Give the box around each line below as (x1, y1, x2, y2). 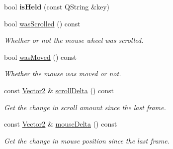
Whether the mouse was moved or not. (4, 68, 121, 79)
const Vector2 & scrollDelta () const (4, 85, 114, 95)
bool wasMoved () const (4, 51, 77, 62)
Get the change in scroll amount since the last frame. (4, 102, 166, 112)
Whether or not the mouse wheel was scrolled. (4, 35, 144, 45)
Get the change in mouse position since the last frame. (4, 135, 170, 146)
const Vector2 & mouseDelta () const (4, 119, 117, 129)
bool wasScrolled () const (4, 18, 81, 28)
